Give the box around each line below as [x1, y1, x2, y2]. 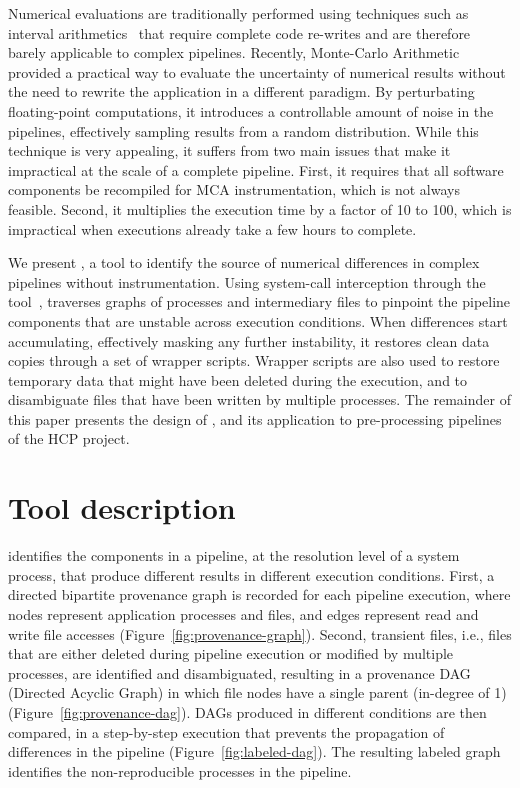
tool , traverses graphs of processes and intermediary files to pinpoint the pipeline [8, 291, 511, 312]
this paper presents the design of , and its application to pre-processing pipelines [8, 408, 502, 429]
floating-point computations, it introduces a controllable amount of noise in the [8, 100, 494, 121]
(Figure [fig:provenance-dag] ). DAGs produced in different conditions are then [8, 701, 487, 722]
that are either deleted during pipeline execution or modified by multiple [8, 643, 454, 664]
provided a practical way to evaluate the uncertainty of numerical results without [8, 61, 506, 82]
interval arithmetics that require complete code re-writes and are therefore [8, 22, 471, 43]
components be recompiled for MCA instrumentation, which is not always [8, 179, 460, 200]
